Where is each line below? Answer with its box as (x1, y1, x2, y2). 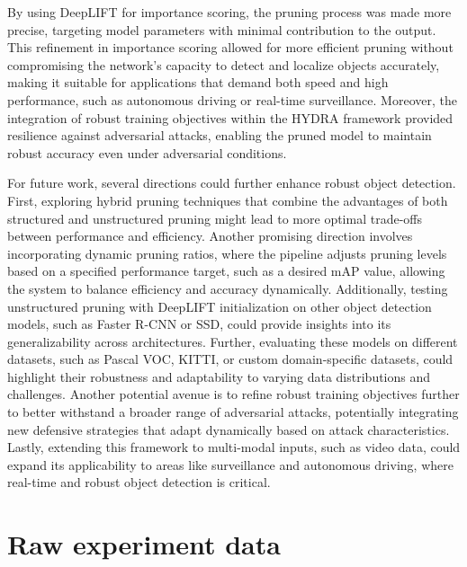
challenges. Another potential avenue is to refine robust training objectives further (7, 385, 460, 403)
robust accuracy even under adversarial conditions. (7, 143, 287, 162)
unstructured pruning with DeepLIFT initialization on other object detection (7, 297, 432, 315)
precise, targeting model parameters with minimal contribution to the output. (7, 20, 436, 39)
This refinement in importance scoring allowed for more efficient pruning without (7, 38, 454, 57)
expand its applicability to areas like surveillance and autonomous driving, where (7, 455, 454, 474)
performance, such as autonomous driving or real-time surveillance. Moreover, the (7, 90, 457, 109)
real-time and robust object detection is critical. (7, 473, 271, 492)
